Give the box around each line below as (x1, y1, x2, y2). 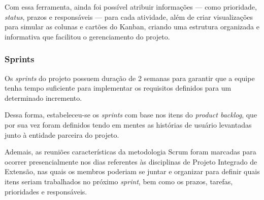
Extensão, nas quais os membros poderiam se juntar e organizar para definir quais (5, 166, 260, 177)
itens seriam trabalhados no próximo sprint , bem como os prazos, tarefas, (5, 176, 233, 186)
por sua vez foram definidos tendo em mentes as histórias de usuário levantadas (5, 119, 252, 130)
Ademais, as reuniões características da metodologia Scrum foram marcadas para (5, 146, 256, 157)
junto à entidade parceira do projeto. (5, 129, 119, 140)
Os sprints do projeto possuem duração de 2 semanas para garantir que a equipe (5, 72, 255, 83)
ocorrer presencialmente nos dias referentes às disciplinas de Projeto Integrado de (5, 156, 257, 167)
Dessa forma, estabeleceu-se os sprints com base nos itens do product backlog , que (5, 109, 257, 120)
